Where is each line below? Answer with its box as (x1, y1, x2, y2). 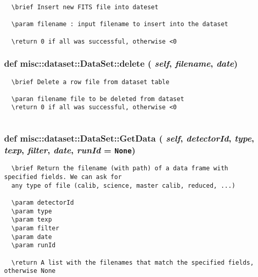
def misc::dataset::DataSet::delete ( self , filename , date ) (4, 57, 238, 70)
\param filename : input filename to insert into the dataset (11, 21, 228, 28)
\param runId (11, 242, 56, 249)
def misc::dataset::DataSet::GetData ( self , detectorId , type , (4, 131, 254, 144)
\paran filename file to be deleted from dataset (11, 95, 184, 103)
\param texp (11, 216, 52, 224)
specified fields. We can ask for (4, 173, 122, 181)
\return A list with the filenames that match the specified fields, (11, 259, 254, 266)
